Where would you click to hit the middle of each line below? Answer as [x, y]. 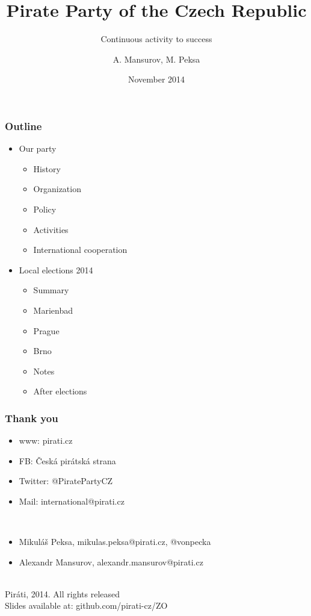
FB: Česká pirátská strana [67, 460]
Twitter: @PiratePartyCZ [66, 481]
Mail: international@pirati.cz [72, 501]
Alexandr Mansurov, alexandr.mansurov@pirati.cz [111, 562]
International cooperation [80, 250]
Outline [23, 126]
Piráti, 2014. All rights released [63, 593]
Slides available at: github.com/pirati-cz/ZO [86, 605]
